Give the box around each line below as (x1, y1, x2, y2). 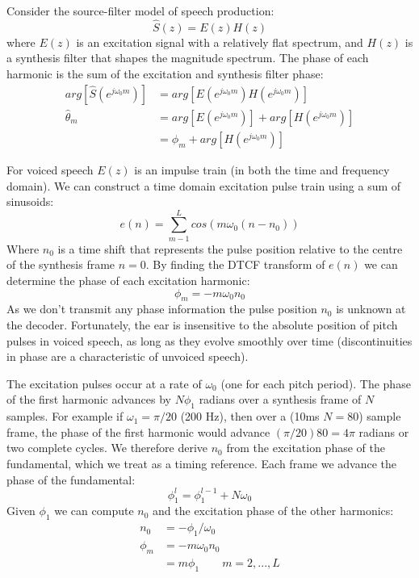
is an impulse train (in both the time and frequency (134, 161, 390, 178)
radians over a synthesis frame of (199, 391, 362, 408)
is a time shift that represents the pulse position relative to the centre (57, 240, 403, 257)
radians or (358, 423, 409, 440)
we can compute (54, 502, 134, 519)
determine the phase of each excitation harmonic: (6, 272, 250, 288)
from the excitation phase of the (226, 439, 385, 456)
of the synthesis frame (6, 256, 115, 273)
